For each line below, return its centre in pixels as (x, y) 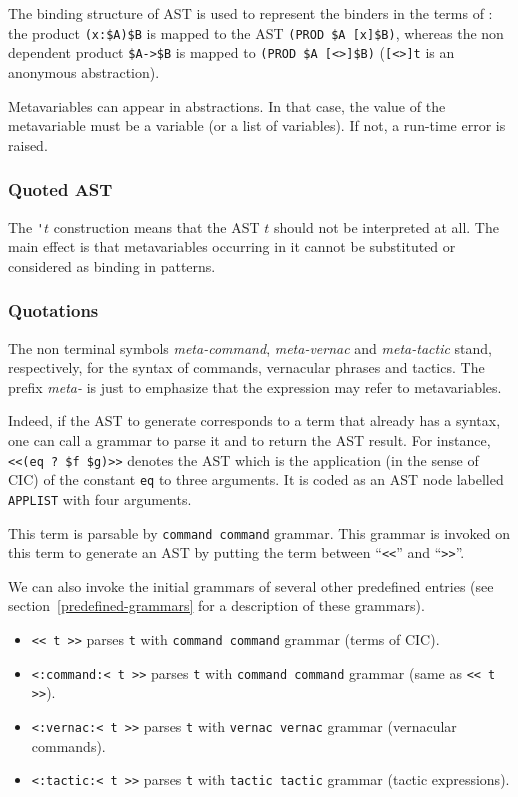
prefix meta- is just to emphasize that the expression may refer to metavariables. (255, 386)
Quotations (53, 310)
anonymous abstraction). (84, 71)
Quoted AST (60, 189)
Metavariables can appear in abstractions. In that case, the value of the (227, 105)
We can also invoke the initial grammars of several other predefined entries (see (251, 585)
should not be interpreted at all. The (386, 226)
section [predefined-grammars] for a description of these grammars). (216, 605)
